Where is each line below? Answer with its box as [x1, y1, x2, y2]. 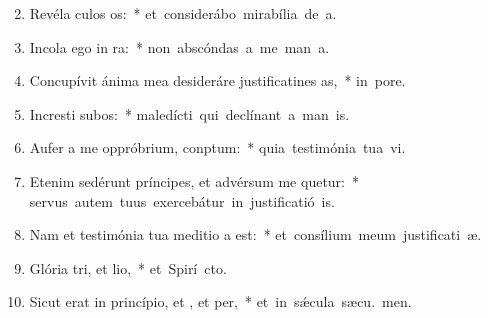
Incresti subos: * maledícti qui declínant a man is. [29, 103, 350, 124]
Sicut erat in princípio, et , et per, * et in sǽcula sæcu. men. [29, 291, 412, 312]
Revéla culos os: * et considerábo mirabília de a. [29, 3, 337, 23]
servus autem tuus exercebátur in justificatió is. [29, 190, 335, 211]
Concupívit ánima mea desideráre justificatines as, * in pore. [29, 70, 406, 91]
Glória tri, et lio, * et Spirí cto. [29, 257, 227, 278]
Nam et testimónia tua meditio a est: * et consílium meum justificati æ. [29, 224, 482, 245]
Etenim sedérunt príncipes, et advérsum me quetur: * [29, 170, 359, 191]
